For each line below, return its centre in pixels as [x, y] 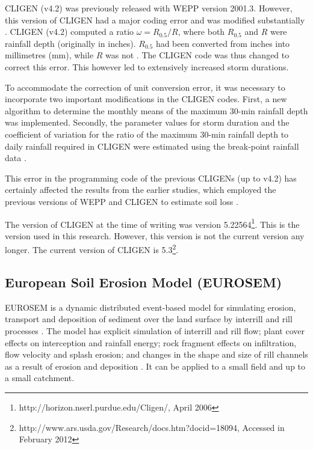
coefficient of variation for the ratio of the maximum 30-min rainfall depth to [147, 134]
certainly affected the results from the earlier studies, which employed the [141, 190]
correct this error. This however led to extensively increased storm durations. [147, 66]
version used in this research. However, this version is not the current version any [155, 235]
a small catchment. [40, 378]
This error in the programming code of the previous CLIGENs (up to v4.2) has [151, 178]
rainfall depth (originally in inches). [70, 43]
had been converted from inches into [223, 43]
